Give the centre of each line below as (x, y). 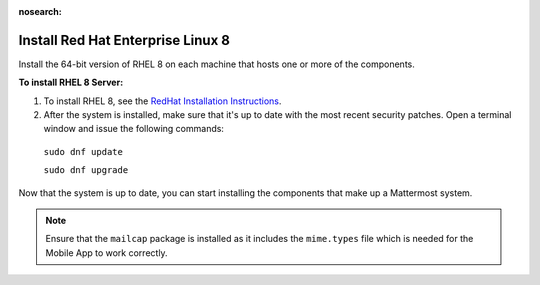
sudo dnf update (83, 151)
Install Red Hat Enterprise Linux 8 (124, 40)
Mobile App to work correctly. (107, 252)
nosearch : (40, 11)
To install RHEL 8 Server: (71, 82)
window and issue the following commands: (134, 129)
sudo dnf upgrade (86, 170)
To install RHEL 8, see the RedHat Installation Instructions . (162, 101)
